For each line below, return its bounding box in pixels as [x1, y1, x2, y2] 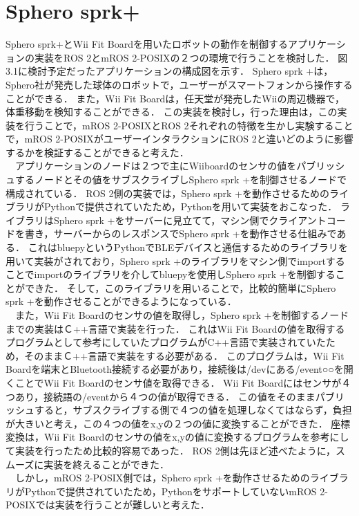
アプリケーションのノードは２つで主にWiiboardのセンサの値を [14, 158, 297, 173]
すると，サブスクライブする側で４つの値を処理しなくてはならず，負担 [34, 403, 352, 417]
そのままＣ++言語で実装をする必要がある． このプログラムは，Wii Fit [24, 348, 345, 362]
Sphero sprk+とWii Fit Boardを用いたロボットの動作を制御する [6, 37, 288, 51]
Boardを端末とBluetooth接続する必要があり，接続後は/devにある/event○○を [6, 362, 344, 376]
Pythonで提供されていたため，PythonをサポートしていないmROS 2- [24, 483, 328, 498]
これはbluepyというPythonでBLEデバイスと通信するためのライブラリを [28, 240, 348, 255]
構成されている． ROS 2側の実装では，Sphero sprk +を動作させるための [6, 185, 329, 200]
